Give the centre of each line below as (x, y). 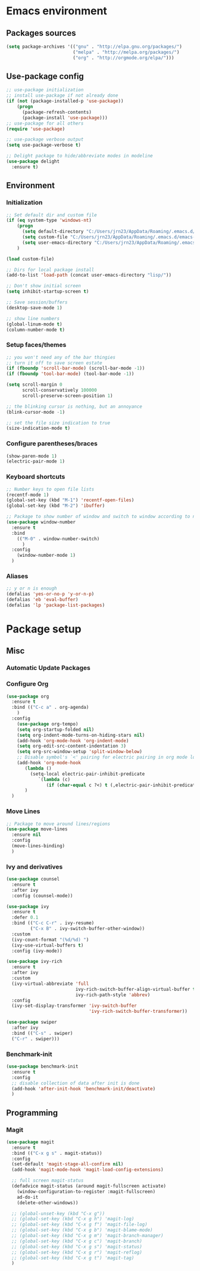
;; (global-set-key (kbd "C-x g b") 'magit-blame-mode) (82, 1230)
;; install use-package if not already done (62, 96)
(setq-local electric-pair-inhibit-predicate (87, 774)
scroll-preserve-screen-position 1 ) (67, 396)
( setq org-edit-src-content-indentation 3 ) (72, 746)
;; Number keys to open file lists (50, 489)
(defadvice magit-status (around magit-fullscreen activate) (89, 1186)
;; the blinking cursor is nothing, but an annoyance (74, 407)
